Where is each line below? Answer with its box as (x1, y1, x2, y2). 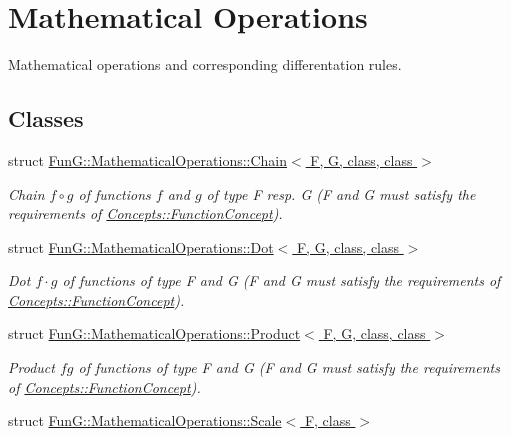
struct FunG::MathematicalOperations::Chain (8, 149, 288, 170)
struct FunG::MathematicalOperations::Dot (8, 236, 274, 257)
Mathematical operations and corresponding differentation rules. (8, 54, 402, 75)
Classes (8, 103, 84, 134)
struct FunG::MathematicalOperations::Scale (8, 410, 282, 431)
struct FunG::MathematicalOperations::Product (8, 323, 301, 344)
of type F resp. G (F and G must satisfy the (206, 183, 476, 204)
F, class (304, 410, 351, 431)
